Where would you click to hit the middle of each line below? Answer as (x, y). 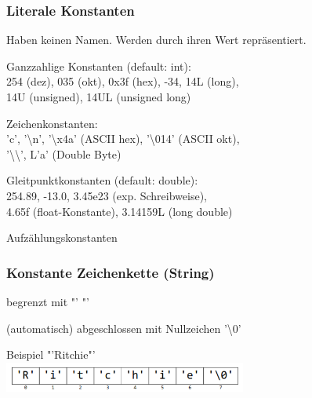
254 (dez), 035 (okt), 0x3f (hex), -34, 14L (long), (123, 81)
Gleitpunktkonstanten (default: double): (102, 180)
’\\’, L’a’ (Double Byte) (64, 153)
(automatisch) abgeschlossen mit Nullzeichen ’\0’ (124, 328)
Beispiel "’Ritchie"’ (51, 354)
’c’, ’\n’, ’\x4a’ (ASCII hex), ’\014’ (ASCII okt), (123, 139)
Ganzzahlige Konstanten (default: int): (99, 66)
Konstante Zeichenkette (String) (111, 272)
